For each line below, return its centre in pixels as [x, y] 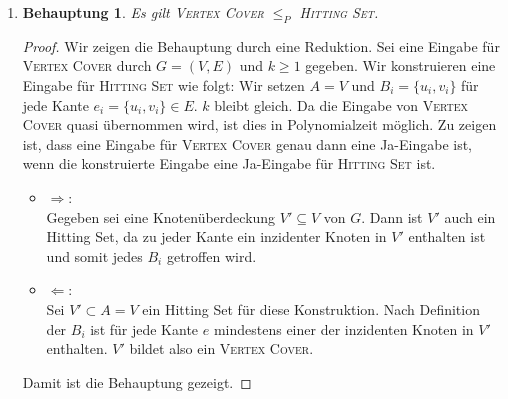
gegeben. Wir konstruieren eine [400, 65]
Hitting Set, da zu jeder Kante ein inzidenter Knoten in [216, 236]
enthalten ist [447, 236]
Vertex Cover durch [87, 65]
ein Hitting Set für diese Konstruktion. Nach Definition [311, 308]
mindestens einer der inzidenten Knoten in [343, 328]
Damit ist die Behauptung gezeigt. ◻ [137, 381]
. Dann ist [392, 216]
